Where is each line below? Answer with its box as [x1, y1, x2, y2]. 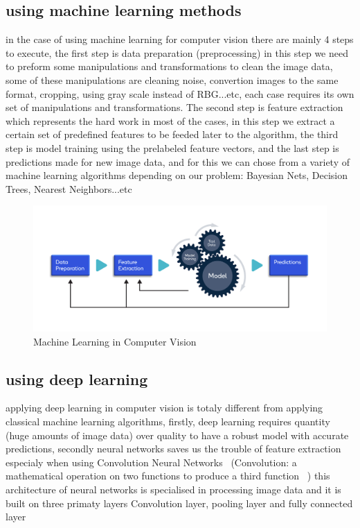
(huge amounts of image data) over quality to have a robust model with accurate [6, 427, 349, 442]
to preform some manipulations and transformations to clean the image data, [6, 59, 333, 74]
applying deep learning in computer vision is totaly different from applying [6, 400, 323, 415]
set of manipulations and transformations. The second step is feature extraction [6, 100, 343, 114]
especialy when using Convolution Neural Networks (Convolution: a [6, 454, 297, 469]
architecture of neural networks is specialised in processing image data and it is [6, 482, 341, 497]
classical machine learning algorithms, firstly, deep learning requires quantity [6, 414, 330, 429]
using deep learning [6, 368, 148, 389]
